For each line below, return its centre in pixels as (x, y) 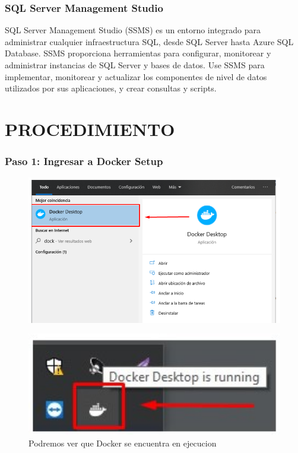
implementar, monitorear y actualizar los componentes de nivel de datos (136, 76)
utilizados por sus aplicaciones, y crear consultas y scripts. (111, 88)
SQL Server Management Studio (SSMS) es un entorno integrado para (133, 30)
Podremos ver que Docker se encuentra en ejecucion (123, 443)
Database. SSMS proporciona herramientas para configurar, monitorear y (138, 53)
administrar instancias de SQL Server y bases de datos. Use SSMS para (135, 65)
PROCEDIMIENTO (90, 129)
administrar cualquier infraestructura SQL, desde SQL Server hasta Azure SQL (149, 41)
